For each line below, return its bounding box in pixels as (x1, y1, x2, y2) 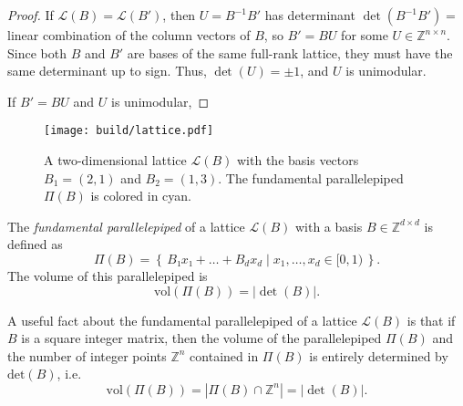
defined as (7, 234, 63, 254)
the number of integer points (7, 346, 167, 365)
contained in (190, 346, 259, 365)
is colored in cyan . (90, 186, 191, 205)
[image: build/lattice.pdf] (44, 124, 214, 138)
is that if (406, 310, 456, 329)
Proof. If (7, 5, 54, 24)
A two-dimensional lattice (44, 151, 187, 170)
